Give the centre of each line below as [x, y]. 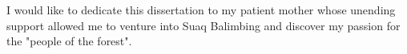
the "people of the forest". [69, 41]
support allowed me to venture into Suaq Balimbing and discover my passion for [203, 25]
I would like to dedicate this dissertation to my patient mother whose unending [201, 10]
